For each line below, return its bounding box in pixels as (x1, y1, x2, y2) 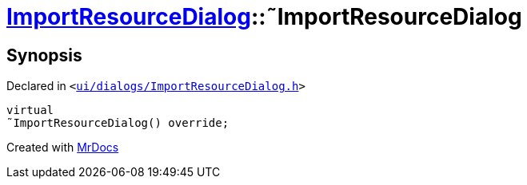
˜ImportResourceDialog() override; (6, 116, 230, 130)
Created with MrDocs (6, 140, 119, 155)
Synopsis (6, 45, 82, 65)
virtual (6, 104, 54, 117)
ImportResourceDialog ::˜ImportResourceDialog (6, 3, 522, 30)
